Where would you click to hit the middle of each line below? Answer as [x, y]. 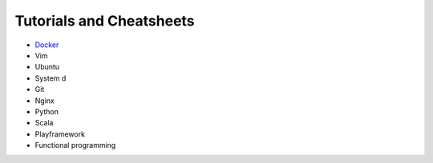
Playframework [60, 134]
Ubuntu [47, 67]
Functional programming [75, 145]
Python [47, 111]
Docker [47, 45]
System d [51, 78]
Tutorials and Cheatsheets [105, 21]
